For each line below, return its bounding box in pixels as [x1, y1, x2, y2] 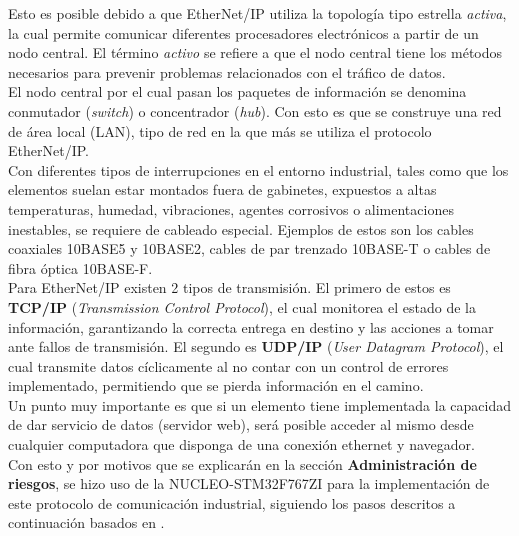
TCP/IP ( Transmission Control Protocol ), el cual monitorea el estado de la [8, 296, 476, 317]
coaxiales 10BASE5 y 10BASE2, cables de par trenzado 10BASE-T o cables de [8, 238, 491, 259]
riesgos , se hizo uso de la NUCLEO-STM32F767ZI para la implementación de [8, 473, 490, 494]
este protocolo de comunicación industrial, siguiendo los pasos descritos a [8, 492, 456, 513]
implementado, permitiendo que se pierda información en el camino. [8, 375, 424, 396]
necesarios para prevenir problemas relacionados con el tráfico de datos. [8, 61, 446, 82]
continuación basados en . [8, 512, 165, 533]
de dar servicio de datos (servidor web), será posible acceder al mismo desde [8, 414, 474, 435]
